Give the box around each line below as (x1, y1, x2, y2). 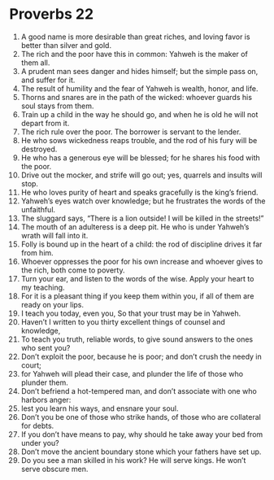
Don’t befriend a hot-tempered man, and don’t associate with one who (20, 386, 257, 395)
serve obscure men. (20, 464, 89, 473)
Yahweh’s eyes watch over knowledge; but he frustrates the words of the (20, 196, 266, 206)
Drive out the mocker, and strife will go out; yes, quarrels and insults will (20, 170, 263, 180)
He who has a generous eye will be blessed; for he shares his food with (20, 152, 261, 163)
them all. (20, 58, 50, 68)
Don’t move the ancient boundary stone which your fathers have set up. (20, 447, 262, 456)
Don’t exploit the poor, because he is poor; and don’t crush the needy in (20, 351, 263, 361)
